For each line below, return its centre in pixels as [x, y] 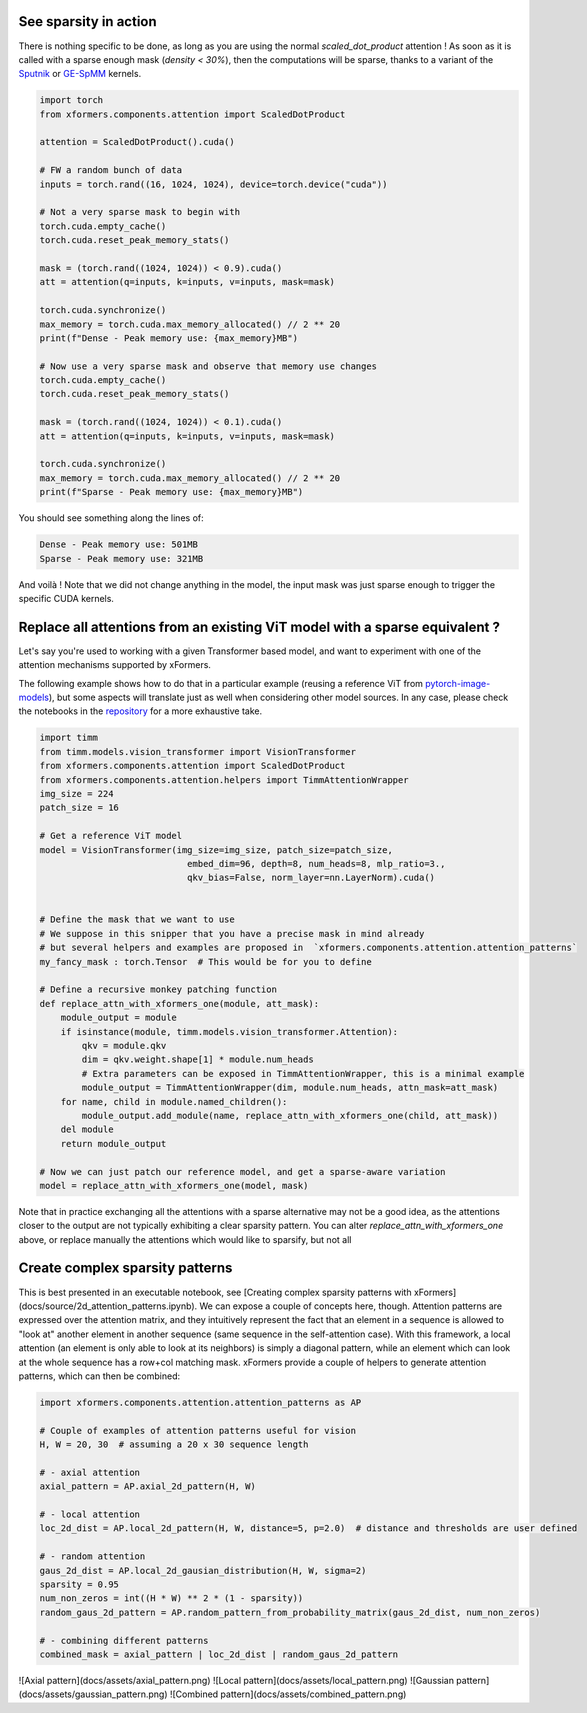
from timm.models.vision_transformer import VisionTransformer [198, 751]
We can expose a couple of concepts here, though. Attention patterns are [351, 1306]
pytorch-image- [458, 683]
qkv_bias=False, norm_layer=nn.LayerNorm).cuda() [310, 878]
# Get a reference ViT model [111, 836]
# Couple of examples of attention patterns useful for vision [198, 1430]
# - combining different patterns [124, 1640]
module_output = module [118, 1018]
